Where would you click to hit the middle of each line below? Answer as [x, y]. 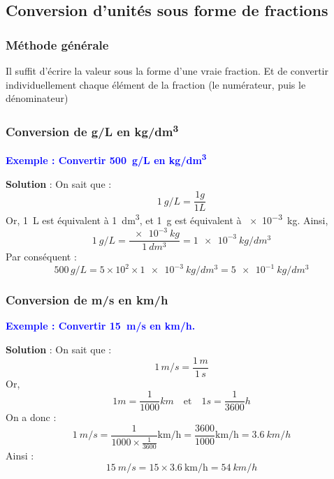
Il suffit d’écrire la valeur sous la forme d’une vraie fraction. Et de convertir [167, 71]
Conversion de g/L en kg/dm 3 [92, 131]
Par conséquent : [41, 257]
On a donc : [31, 417]
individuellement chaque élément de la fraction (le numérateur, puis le [156, 84]
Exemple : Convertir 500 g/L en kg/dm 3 [106, 159]
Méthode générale [57, 44]
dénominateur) [37, 98]
